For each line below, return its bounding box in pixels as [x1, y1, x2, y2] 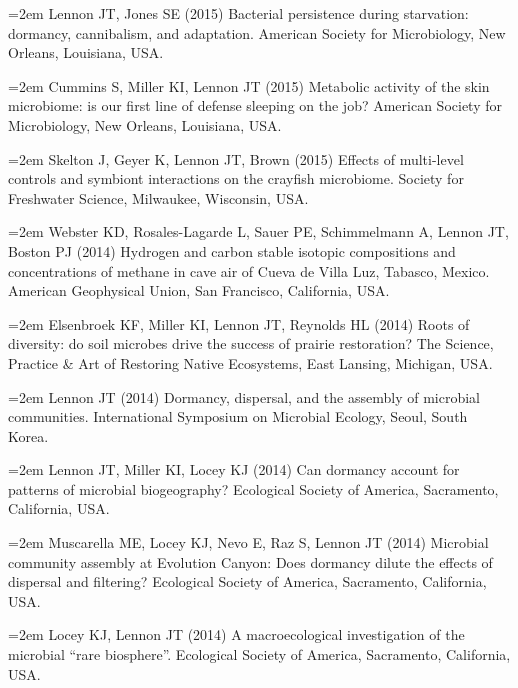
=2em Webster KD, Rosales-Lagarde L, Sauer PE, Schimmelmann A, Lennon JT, [8, 221, 509, 242]
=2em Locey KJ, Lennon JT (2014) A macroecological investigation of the [8, 624, 465, 645]
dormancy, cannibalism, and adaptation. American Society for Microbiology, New [8, 22, 506, 43]
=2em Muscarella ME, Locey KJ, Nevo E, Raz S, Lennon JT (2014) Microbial [8, 532, 489, 553]
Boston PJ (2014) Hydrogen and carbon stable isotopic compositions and [8, 240, 456, 261]
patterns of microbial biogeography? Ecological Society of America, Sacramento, [8, 478, 499, 499]
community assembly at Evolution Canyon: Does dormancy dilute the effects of [8, 551, 493, 572]
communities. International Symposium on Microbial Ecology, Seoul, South [8, 406, 468, 427]
